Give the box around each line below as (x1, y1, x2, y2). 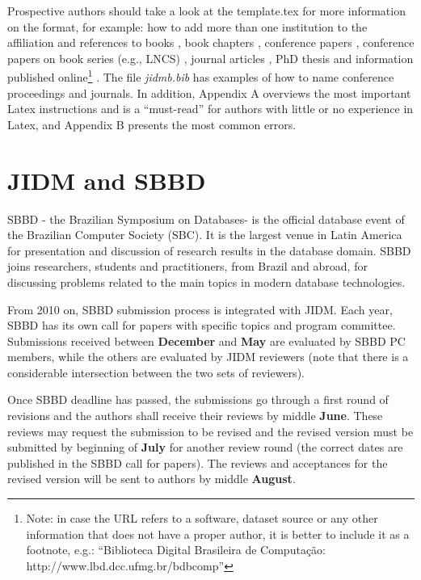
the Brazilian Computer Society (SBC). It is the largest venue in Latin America (7, 226, 402, 243)
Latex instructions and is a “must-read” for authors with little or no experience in (7, 100, 414, 117)
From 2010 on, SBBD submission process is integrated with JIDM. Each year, (7, 301, 393, 317)
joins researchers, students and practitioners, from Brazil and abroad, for (7, 258, 368, 275)
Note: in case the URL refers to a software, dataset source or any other (26, 510, 378, 527)
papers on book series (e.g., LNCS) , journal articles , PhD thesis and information (7, 49, 414, 66)
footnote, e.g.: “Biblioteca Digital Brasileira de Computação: (26, 541, 326, 558)
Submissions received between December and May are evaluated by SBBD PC (7, 332, 406, 349)
